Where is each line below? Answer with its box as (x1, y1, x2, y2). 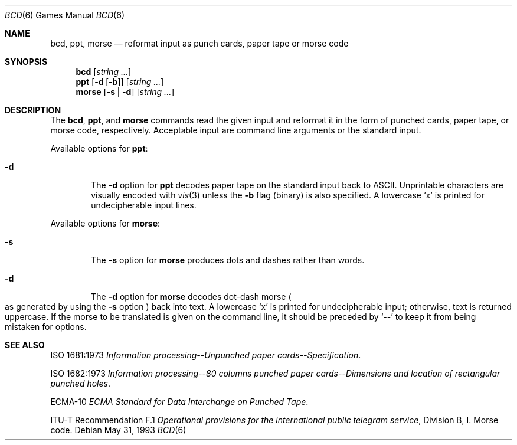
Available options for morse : (50, 218, 161, 228)
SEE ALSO (5, 340, 45, 350)
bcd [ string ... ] (76, 67, 132, 77)
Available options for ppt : (50, 143, 148, 153)
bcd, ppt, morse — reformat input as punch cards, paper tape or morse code (50, 38, 349, 48)
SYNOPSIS (5, 57, 48, 67)
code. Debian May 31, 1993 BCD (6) (50, 425, 186, 435)
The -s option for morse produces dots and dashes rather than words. (91, 255, 365, 265)
